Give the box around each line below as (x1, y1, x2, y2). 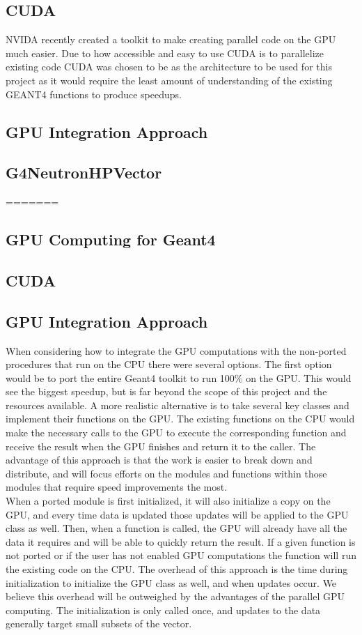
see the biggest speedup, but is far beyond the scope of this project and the (6, 384, 327, 399)
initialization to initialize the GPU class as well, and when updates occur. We (6, 575, 337, 590)
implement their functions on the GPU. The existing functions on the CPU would (6, 411, 355, 426)
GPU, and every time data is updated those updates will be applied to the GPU (6, 507, 349, 521)
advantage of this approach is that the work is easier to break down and (6, 452, 313, 467)
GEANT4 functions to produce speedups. (6, 86, 182, 101)
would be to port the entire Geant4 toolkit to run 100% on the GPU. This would (6, 370, 352, 385)
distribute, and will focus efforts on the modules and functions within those (6, 466, 327, 480)
